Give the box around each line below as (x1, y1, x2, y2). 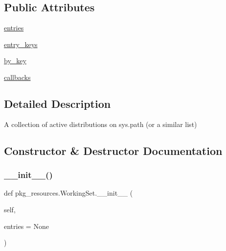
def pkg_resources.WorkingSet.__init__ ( (4, 188, 133, 198)
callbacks (4, 72, 31, 82)
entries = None (4, 221, 49, 231)
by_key (4, 55, 26, 66)
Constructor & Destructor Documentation (4, 143, 223, 158)
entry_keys (4, 39, 38, 49)
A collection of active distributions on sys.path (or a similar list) (4, 119, 197, 129)
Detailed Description (4, 96, 111, 111)
